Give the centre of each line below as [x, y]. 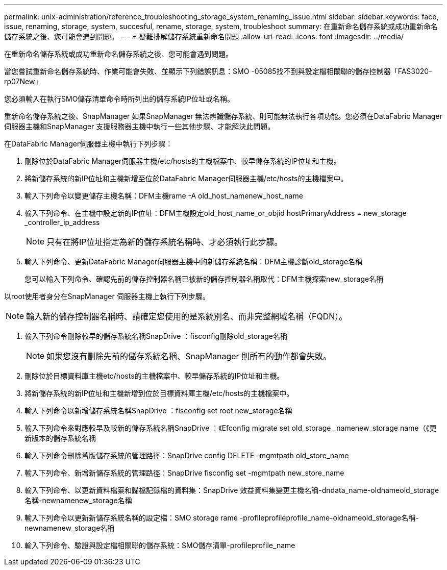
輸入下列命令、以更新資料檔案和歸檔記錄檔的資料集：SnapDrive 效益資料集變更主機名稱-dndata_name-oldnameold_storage [232, 490]
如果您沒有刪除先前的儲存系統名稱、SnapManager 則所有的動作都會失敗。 [189, 356]
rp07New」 [23, 81]
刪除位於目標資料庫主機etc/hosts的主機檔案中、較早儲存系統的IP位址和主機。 [154, 376]
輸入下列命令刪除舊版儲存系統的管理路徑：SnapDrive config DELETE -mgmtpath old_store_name [187, 455]
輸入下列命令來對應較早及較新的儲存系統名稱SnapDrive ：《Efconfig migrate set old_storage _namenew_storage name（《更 [231, 428]
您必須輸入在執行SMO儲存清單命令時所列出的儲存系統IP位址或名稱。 [119, 99]
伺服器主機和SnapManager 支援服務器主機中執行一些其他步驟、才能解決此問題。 [140, 126]
